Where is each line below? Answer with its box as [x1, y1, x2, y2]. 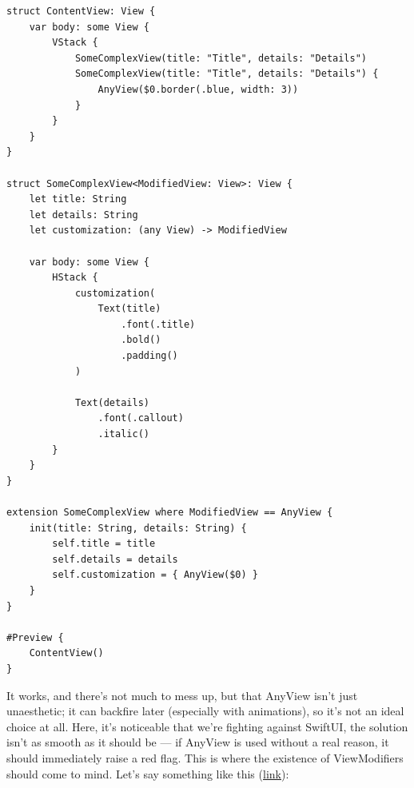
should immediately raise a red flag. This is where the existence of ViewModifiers [6, 749, 404, 766]
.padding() [121, 350, 178, 362]
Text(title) [98, 303, 161, 315]
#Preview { [6, 631, 64, 643]
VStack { [52, 37, 98, 49]
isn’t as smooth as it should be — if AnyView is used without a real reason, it [6, 734, 389, 750]
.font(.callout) [98, 412, 184, 424]
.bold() [121, 334, 161, 346]
